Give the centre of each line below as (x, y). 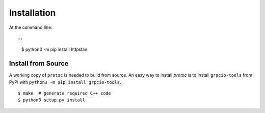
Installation (32, 13)
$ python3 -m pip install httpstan (54, 49)
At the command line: (31, 27)
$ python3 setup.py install (52, 100)
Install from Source (39, 64)
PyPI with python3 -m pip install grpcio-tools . (65, 82)
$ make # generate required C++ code (65, 93)
